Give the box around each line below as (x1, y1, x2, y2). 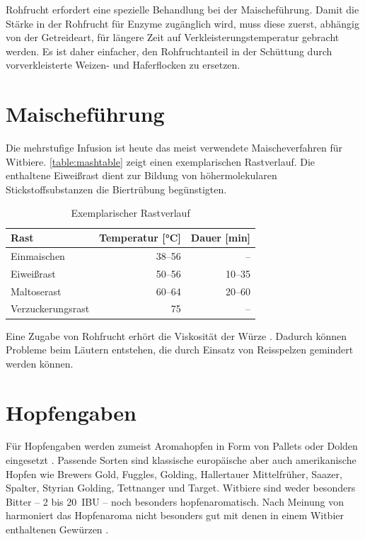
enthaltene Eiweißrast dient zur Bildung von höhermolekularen (6, 168, 277, 183)
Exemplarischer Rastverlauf (71, 205, 190, 220)
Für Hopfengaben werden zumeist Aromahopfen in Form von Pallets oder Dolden (6, 438, 358, 453)
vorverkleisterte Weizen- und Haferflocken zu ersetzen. (6, 57, 241, 72)
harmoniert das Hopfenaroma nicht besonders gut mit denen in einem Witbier (6, 508, 344, 523)
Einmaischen (11, 248, 65, 263)
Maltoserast (11, 283, 62, 298)
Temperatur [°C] (99, 230, 181, 245)
